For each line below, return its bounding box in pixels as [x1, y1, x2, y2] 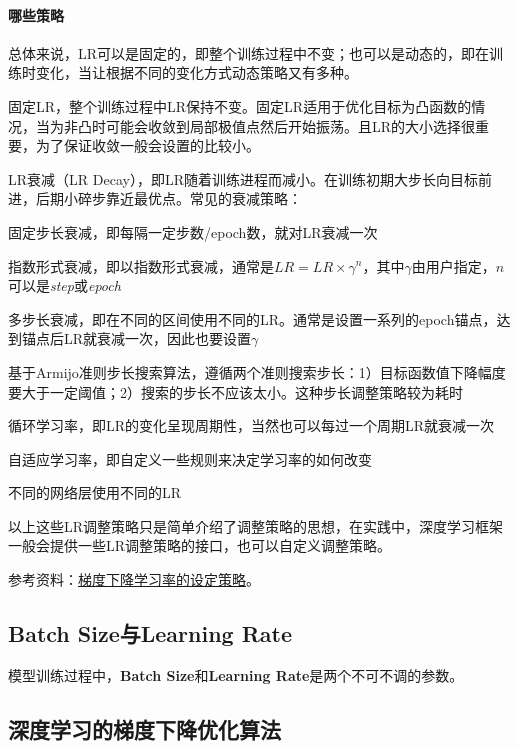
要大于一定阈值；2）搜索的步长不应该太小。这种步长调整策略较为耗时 [8, 381, 463, 402]
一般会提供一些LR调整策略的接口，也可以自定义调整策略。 [8, 535, 392, 556]
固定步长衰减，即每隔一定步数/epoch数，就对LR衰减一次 [8, 221, 378, 242]
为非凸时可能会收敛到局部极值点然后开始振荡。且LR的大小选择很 [49, 115, 476, 136]
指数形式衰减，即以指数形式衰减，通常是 [8, 255, 274, 276]
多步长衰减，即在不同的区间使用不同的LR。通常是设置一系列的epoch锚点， [8, 308, 497, 329]
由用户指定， [411, 255, 496, 276]
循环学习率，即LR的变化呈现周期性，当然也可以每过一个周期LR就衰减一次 [8, 415, 495, 436]
